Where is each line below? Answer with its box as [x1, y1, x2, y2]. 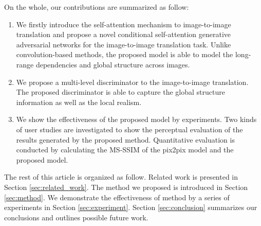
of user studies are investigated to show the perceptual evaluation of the [16, 124, 243, 134]
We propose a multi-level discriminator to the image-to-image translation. [16, 76, 249, 87]
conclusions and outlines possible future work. [4, 212, 148, 222]
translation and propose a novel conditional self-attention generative [16, 29, 231, 40]
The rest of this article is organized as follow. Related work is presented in [4, 171, 238, 182]
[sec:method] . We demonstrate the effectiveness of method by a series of [4, 192, 230, 202]
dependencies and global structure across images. [35, 59, 190, 69]
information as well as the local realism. [16, 96, 142, 107]
